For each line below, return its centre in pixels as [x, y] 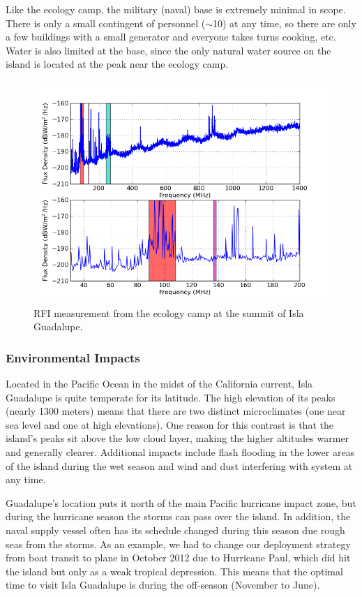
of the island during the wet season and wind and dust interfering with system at [179, 465]
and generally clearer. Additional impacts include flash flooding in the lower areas [180, 451]
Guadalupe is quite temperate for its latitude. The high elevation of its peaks [171, 397]
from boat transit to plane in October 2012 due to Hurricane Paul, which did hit [178, 558]
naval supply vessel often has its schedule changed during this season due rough [175, 530]
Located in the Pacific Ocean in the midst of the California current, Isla [159, 383]
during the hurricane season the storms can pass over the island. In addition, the [178, 516]
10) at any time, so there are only [284, 23]
